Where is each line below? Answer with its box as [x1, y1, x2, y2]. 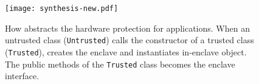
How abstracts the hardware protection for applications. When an [5, 21, 250, 34]
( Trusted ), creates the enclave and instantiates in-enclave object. [5, 45, 247, 58]
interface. [5, 69, 40, 82]
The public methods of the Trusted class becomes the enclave [5, 57, 235, 70]
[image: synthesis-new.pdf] [5, 4, 119, 13]
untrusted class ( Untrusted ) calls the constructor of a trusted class [5, 33, 254, 46]
